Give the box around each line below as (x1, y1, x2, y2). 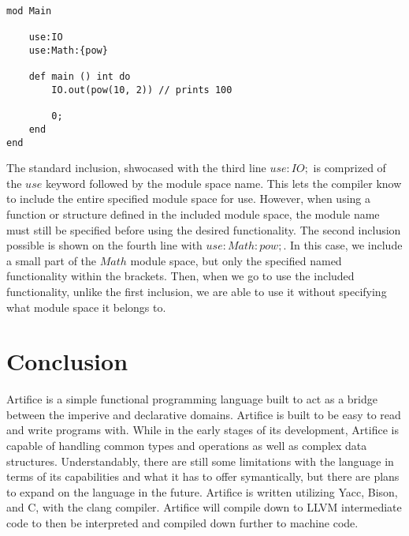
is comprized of (313, 159, 386, 176)
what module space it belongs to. (6, 298, 166, 315)
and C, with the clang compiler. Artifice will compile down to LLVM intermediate (6, 499, 402, 515)
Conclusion (6, 345, 128, 377)
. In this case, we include (283, 237, 403, 253)
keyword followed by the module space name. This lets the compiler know (45, 174, 402, 191)
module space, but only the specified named (130, 252, 342, 268)
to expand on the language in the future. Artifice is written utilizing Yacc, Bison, (6, 483, 398, 500)
